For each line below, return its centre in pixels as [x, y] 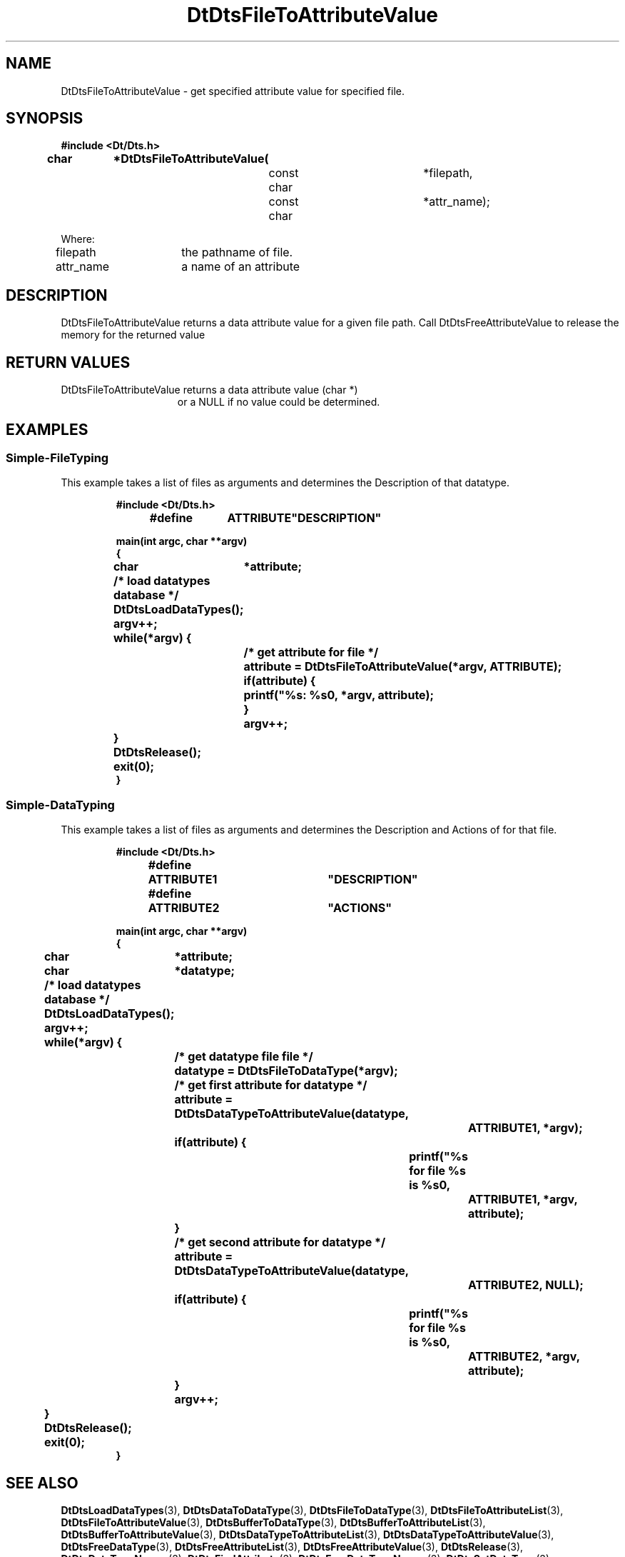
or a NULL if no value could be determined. [279, 402]
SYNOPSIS [45, 119]
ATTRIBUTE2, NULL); [525, 1285]
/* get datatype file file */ [244, 1057]
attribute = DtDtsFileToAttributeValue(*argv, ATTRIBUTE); [403, 667]
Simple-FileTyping [57, 457]
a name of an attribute [241, 267]
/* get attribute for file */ [311, 652]
